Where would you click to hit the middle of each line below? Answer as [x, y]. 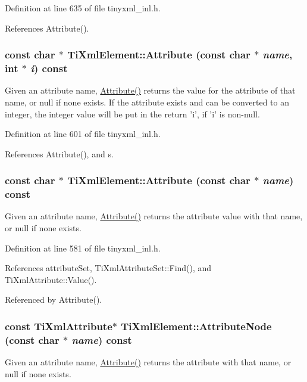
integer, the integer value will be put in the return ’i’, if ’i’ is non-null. [132, 114]
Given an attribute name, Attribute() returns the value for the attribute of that [150, 90]
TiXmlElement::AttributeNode [196, 326]
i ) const [49, 68]
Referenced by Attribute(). [54, 299]
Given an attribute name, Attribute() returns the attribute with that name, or [148, 362]
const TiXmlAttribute [59, 326]
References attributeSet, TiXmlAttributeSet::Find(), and [108, 268]
